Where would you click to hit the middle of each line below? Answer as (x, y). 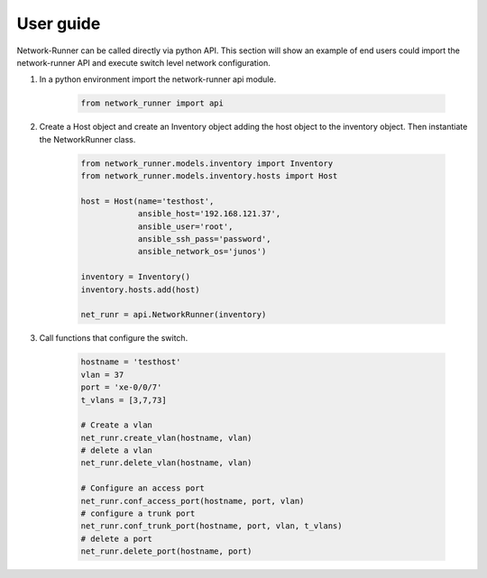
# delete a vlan (117, 450)
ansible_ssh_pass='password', (204, 239)
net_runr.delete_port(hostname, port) (166, 551)
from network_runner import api (152, 103)
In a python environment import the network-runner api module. (158, 79)
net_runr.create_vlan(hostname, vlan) (166, 438)
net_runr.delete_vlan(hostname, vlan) (166, 463)
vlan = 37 (102, 375)
